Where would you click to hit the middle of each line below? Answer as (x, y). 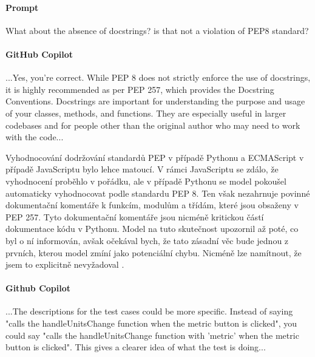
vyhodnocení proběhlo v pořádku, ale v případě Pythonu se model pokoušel (146, 181)
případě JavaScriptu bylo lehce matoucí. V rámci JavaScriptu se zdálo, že (142, 169)
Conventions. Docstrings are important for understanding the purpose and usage (155, 101)
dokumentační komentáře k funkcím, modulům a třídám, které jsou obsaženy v (152, 205)
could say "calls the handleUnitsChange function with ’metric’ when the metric (152, 335)
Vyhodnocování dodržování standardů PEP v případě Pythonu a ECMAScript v (155, 157)
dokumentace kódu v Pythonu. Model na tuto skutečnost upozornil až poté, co (152, 229)
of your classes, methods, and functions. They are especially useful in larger (146, 113)
